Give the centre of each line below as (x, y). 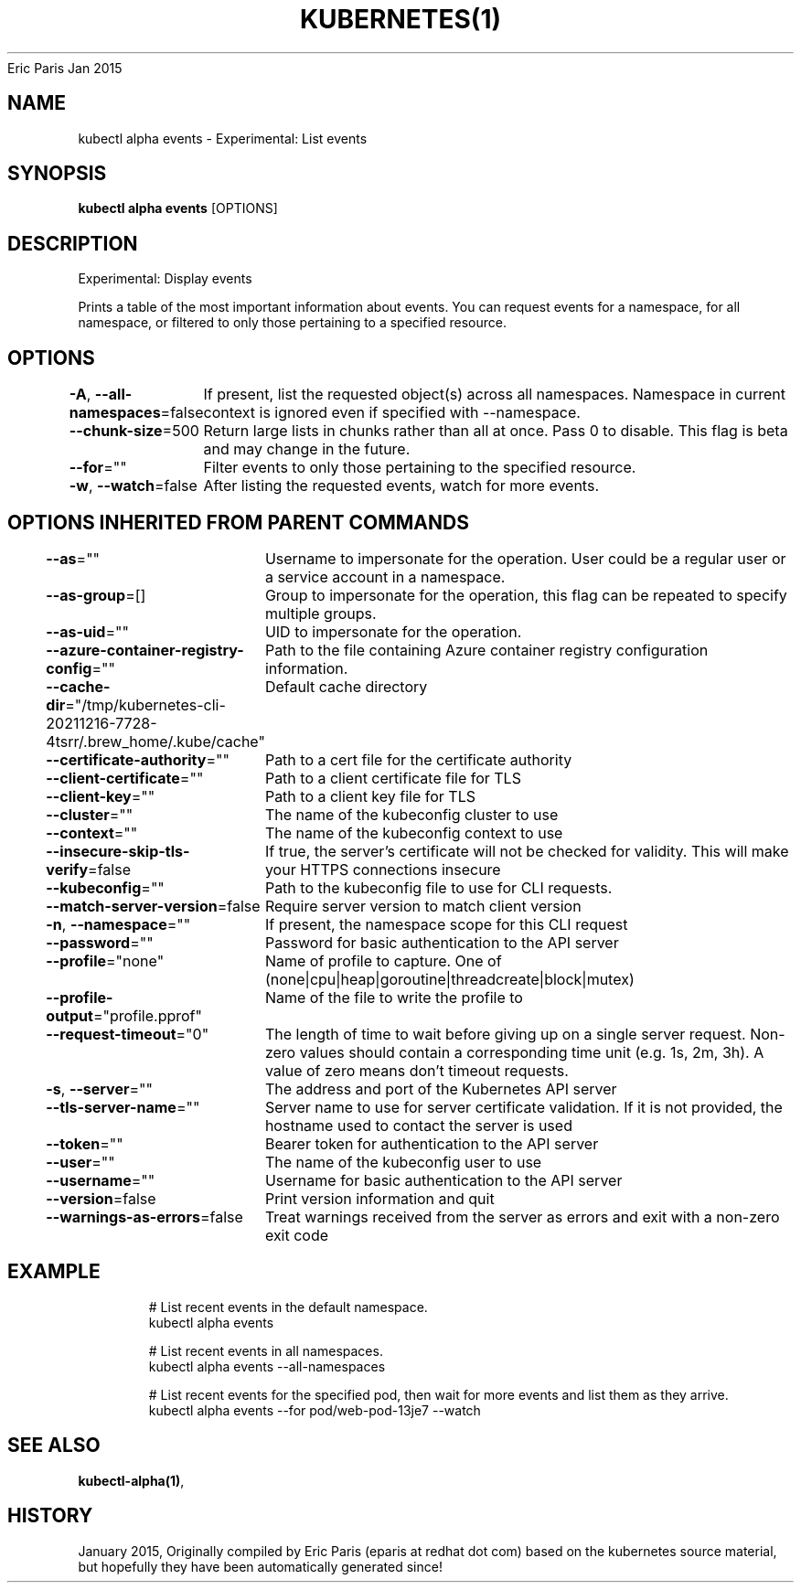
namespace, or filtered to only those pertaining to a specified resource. (292, 323)
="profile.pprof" (147, 1015)
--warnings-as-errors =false (144, 1217)
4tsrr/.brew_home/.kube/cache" (155, 741)
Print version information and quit (379, 1198)
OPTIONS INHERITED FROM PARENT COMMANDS (238, 522)
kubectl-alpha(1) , (131, 1480)
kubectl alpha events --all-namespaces (267, 1366)
